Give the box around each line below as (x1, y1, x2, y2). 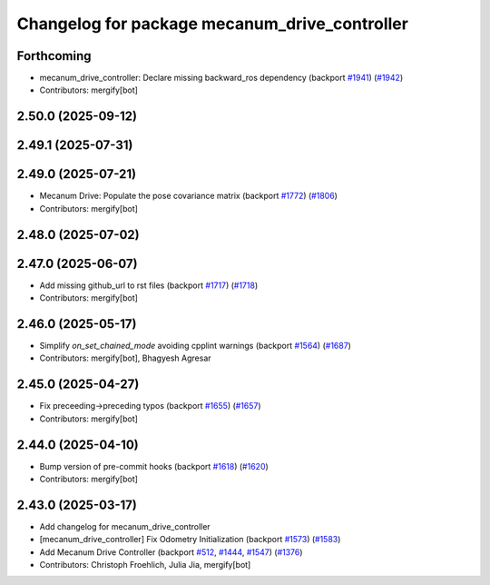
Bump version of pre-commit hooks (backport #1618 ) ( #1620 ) (39, 461, 269, 471)
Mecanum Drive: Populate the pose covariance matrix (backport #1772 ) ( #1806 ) (39, 191, 338, 202)
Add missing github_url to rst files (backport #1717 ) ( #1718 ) (39, 280, 259, 291)
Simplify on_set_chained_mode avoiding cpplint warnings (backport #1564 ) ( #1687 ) (39, 341, 351, 351)
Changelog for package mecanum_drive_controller (16, 14, 408, 34)
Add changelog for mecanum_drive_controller (39, 521, 211, 531)
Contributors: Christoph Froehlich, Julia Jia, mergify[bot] (39, 560, 251, 570)
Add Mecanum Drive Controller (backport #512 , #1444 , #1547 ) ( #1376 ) (39, 546, 303, 558)
